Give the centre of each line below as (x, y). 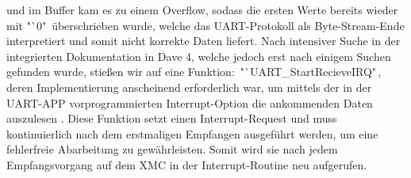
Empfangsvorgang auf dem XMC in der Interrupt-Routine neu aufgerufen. (187, 164)
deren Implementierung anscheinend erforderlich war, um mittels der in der (189, 87)
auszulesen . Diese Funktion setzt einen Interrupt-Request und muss (172, 118)
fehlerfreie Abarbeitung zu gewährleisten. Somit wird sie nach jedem (172, 149)
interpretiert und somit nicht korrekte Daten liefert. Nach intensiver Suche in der (204, 41)
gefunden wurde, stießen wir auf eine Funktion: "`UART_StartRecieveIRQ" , (194, 72)
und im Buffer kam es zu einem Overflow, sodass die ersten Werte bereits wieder (202, 9)
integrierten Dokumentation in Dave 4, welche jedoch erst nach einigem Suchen (199, 56)
